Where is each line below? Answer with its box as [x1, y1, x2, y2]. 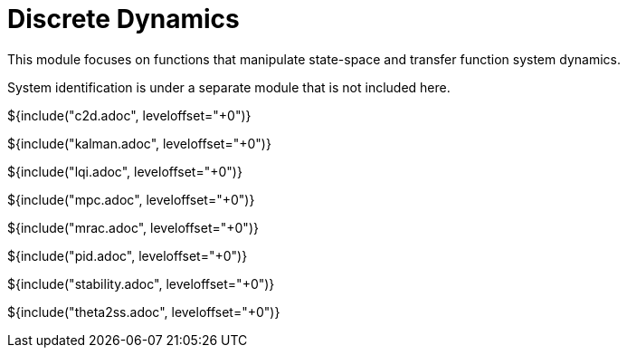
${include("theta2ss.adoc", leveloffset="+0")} [7, 303, 280, 320]
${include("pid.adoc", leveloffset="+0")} [7, 247, 248, 264]
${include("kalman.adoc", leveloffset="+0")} [7, 135, 271, 151]
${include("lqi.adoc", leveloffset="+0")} [7, 163, 242, 179]
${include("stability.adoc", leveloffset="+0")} [7, 275, 275, 292]
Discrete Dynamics [7, 4, 240, 34]
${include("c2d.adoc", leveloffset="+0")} [7, 107, 252, 123]
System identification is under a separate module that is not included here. [7, 79, 451, 95]
